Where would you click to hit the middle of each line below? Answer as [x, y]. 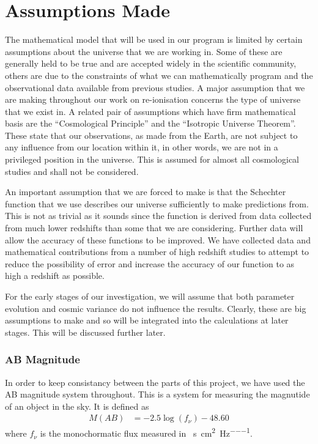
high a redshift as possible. [55, 276]
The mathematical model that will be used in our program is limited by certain [154, 39]
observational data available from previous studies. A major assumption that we [155, 87]
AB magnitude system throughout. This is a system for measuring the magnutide [157, 394]
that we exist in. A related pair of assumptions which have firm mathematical [150, 111]
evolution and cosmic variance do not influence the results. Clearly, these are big [156, 308]
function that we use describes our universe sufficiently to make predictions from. [157, 203]
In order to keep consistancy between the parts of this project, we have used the [155, 382]
